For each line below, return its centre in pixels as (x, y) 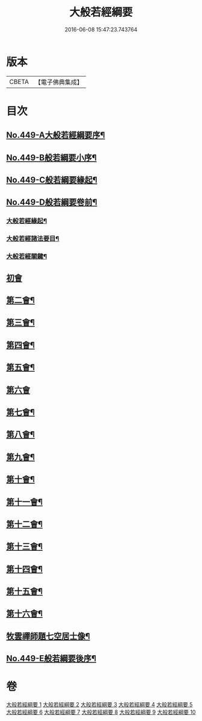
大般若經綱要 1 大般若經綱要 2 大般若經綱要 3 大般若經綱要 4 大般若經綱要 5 (99, 705)
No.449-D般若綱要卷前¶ (52, 202)
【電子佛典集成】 (59, 82)
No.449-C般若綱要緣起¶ (52, 180)
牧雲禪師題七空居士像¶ (48, 636)
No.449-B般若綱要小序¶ (52, 157)
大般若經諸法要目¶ (33, 239)
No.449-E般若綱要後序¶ (51, 659)
